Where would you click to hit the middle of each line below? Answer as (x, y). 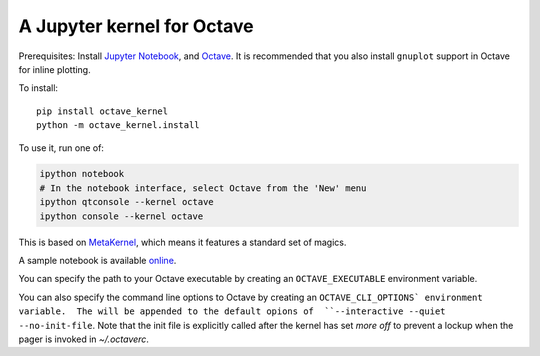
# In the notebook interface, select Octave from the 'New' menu (203, 188)
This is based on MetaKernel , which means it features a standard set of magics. (182, 242)
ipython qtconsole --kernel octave (126, 202)
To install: (38, 88)
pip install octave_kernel (102, 111)
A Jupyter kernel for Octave (136, 26)
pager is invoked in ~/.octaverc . (84, 339)
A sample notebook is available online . (97, 261)
